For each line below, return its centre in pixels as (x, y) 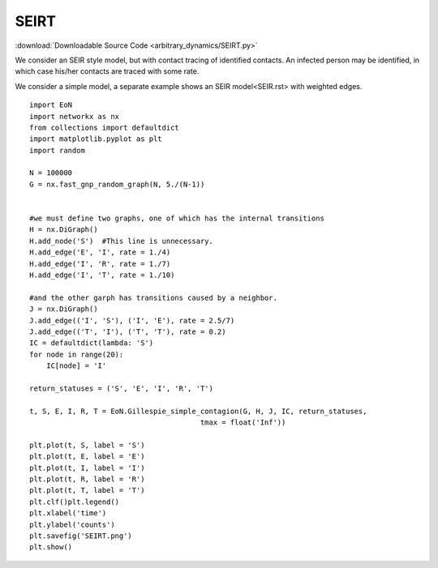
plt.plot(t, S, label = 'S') (87, 445)
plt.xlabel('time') (68, 513)
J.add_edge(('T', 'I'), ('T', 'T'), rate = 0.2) (128, 331)
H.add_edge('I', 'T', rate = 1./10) (102, 275)
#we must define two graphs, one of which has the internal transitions (177, 218)
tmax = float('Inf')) (243, 423)
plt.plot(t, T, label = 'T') (87, 491)
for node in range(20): (77, 354)
